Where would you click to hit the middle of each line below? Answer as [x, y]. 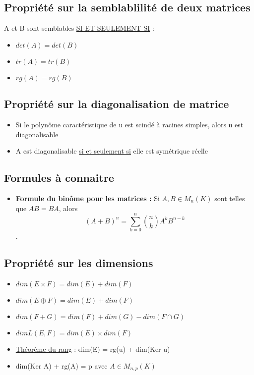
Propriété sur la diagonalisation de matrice [117, 104]
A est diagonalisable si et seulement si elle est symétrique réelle [112, 151]
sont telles [230, 198]
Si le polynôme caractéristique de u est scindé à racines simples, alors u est [129, 124]
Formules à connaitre [59, 178]
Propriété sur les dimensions [79, 263]
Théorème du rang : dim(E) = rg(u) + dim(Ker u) [93, 349]
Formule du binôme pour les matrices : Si [88, 198]
